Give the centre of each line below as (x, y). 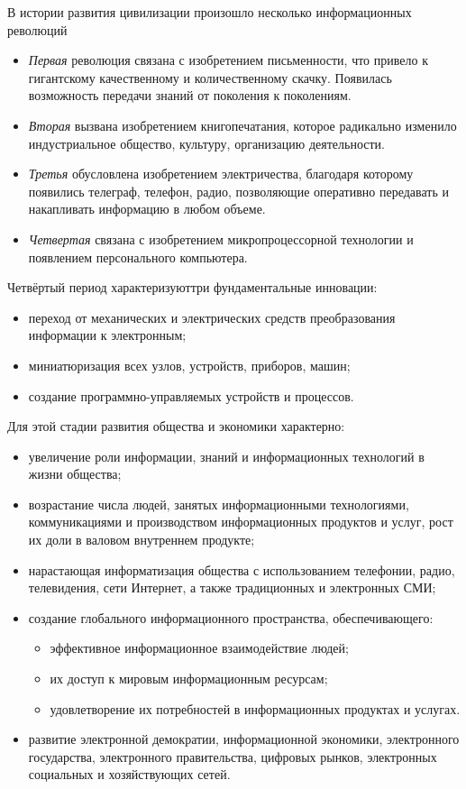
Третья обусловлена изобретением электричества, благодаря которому (221, 174)
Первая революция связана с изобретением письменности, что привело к (228, 60)
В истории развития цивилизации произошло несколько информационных (210, 12)
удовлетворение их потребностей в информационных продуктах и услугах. (255, 708)
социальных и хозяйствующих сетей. (129, 774)
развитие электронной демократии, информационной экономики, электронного (244, 739)
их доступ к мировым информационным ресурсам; (189, 679)
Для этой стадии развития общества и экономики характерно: (176, 426)
